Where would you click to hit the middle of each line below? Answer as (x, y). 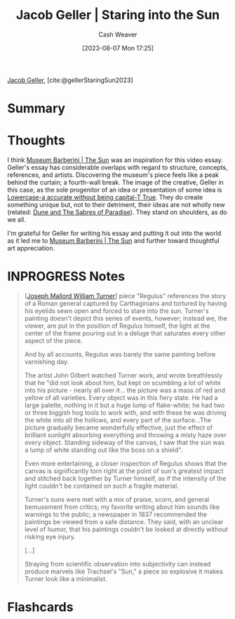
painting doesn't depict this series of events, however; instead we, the (126, 318)
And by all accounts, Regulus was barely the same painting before (120, 354)
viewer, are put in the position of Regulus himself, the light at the (117, 326)
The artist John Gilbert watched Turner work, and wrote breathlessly (123, 375)
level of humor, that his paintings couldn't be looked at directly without (126, 529)
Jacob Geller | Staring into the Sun (118, 15)
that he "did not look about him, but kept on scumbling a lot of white (122, 383)
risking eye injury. (50, 537)
